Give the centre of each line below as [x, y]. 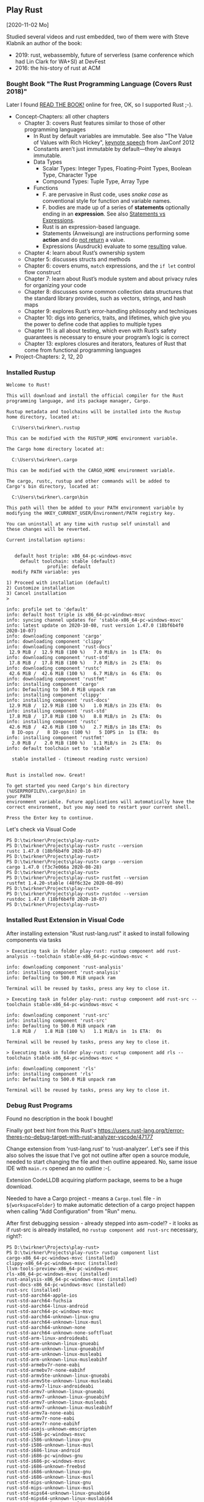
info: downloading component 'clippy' [55, 642]
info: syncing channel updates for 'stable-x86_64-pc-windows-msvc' [95, 620]
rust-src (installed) [34, 1290]
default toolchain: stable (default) [68, 561]
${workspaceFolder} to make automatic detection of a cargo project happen [101, 1205]
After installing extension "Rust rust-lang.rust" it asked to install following [98, 933]
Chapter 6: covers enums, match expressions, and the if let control [110, 266]
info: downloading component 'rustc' [54, 668]
